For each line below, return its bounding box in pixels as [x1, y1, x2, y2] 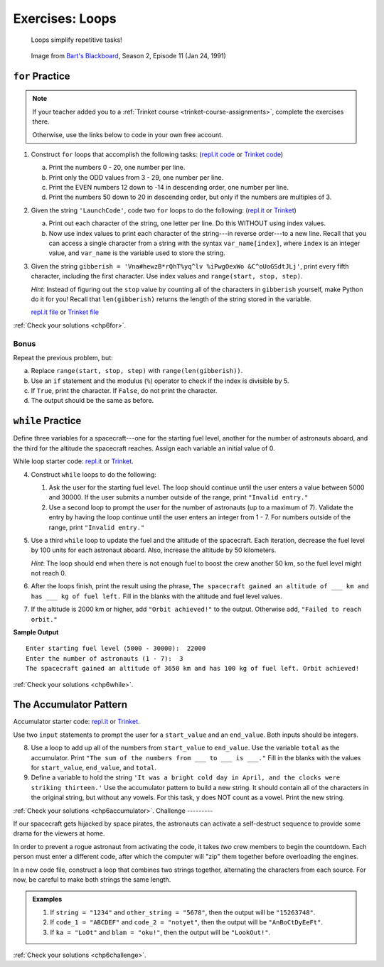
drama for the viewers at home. [13, 829, 105, 838]
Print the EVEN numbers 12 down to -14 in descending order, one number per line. [48, 183, 289, 192]
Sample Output [13, 628, 59, 637]
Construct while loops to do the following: [31, 470, 156, 479]
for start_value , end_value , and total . [31, 764, 156, 772]
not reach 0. [31, 569, 67, 578]
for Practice [13, 70, 70, 82]
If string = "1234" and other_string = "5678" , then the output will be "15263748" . [50, 908, 316, 917]
